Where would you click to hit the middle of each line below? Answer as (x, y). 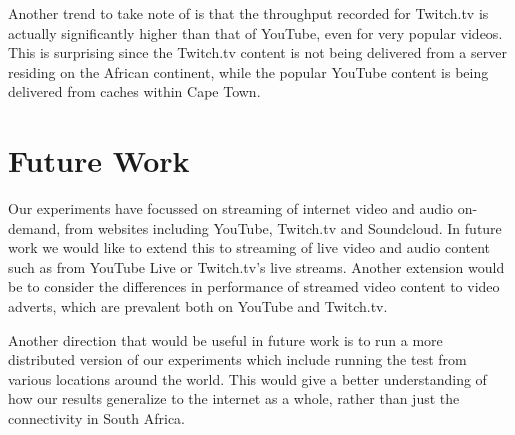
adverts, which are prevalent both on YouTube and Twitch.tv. (198, 306)
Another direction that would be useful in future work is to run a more (225, 339)
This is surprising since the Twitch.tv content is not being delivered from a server (257, 52)
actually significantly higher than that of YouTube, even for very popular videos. (255, 32)
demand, (34, 227)
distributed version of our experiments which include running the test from (237, 359)
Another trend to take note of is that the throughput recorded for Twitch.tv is (248, 13)
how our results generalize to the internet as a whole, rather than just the (234, 398)
